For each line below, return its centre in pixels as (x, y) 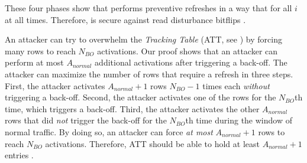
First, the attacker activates (55, 85)
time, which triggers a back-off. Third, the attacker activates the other (132, 108)
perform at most (34, 62)
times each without (236, 85)
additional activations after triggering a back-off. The (191, 62)
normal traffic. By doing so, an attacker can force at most (109, 131)
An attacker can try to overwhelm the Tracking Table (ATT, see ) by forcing (143, 39)
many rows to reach (40, 50)
